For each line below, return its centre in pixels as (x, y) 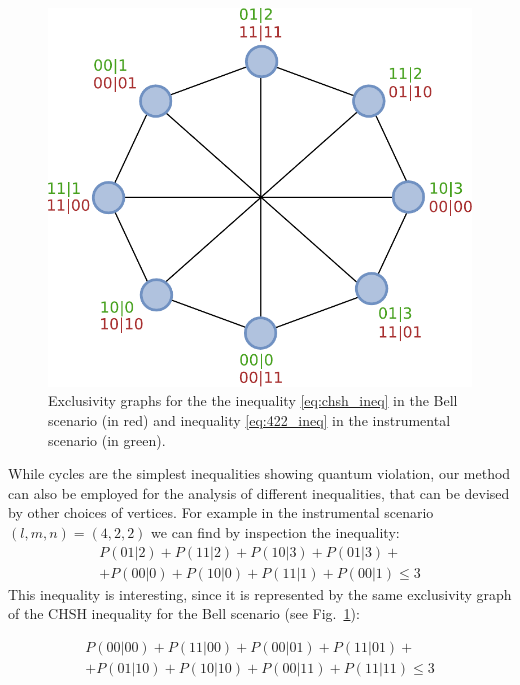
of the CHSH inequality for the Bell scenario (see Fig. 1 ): (184, 613)
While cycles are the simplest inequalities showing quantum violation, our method (259, 473)
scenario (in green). (107, 439)
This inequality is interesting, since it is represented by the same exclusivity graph (260, 593)
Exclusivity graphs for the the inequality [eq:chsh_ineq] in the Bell (253, 400)
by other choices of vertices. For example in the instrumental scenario (221, 512)
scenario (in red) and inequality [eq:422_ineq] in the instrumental (249, 420)
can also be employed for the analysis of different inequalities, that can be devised (259, 492)
